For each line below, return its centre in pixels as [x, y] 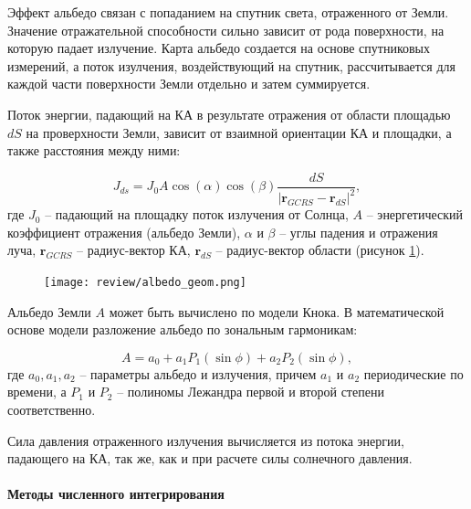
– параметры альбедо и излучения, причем [198, 373]
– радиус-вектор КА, [134, 250]
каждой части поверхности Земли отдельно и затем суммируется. [189, 84]
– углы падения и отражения [359, 232]
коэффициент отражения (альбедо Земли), [124, 232]
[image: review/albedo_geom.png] [145, 282]
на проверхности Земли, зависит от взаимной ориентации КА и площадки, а [239, 132]
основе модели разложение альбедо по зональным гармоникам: [183, 329]
